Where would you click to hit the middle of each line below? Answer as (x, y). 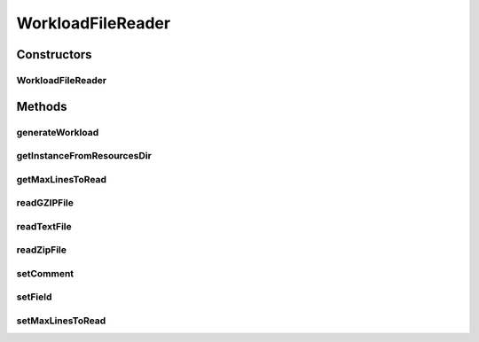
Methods (42, 106)
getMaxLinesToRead (61, 179)
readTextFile (44, 226)
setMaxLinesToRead (61, 321)
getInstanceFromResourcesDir (84, 156)
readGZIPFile (45, 203)
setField (34, 297)
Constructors (54, 54)
